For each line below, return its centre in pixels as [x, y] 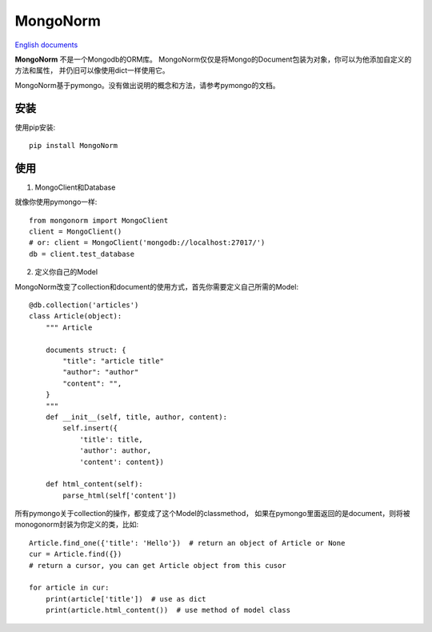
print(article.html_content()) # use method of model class [168, 610]
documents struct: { [86, 350]
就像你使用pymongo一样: [56, 202]
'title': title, [111, 439]
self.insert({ [90, 428]
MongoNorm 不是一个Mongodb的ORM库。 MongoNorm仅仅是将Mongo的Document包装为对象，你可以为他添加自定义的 [213, 59]
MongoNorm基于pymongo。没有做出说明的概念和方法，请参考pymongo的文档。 [147, 85]
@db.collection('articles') [84, 305]
